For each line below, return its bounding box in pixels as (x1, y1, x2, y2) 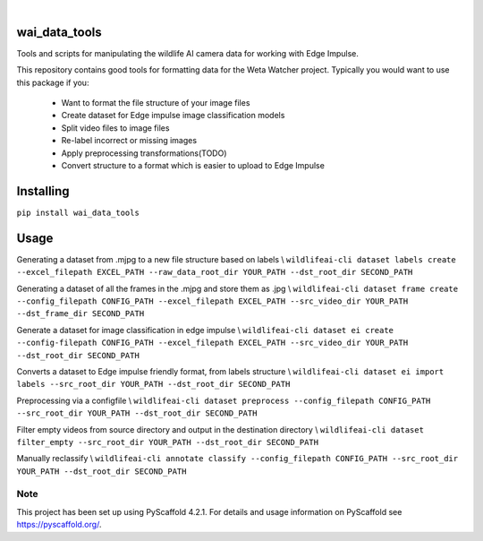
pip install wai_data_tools (16, 207, 140, 218)
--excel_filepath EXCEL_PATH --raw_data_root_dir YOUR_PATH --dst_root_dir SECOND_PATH (16, 267, 413, 278)
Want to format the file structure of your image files (61, 98, 250, 108)
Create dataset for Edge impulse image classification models (61, 110, 285, 121)
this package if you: (16, 77, 89, 88)
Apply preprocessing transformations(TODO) (61, 148, 227, 159)
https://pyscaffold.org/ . (16, 520, 102, 530)
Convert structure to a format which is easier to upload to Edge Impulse (61, 160, 326, 171)
